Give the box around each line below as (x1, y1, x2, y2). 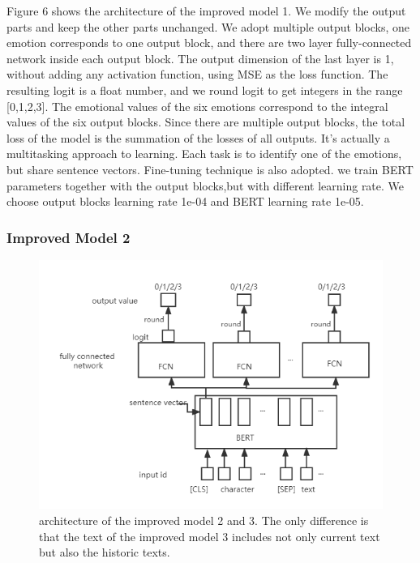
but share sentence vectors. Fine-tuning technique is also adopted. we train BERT (6, 160, 414, 177)
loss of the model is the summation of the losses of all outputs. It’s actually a (6, 129, 390, 146)
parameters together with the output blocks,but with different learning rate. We (6, 177, 405, 194)
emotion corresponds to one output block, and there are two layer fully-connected (6, 34, 412, 51)
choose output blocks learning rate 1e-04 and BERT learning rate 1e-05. (6, 193, 364, 210)
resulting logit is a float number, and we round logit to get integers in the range (6, 81, 403, 98)
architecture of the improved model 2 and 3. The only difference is (39, 511, 369, 528)
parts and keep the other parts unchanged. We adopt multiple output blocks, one (6, 18, 409, 35)
